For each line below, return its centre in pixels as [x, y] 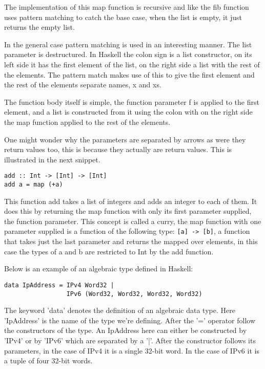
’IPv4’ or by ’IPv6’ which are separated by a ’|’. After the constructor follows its [130, 340]
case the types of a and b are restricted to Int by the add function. [109, 251]
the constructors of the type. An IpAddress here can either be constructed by [126, 330]
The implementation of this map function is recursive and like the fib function [127, 7]
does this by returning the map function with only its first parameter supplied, [128, 211]
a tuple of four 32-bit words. [48, 361]
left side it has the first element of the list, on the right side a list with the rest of [132, 64]
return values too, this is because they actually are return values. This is [118, 149]
